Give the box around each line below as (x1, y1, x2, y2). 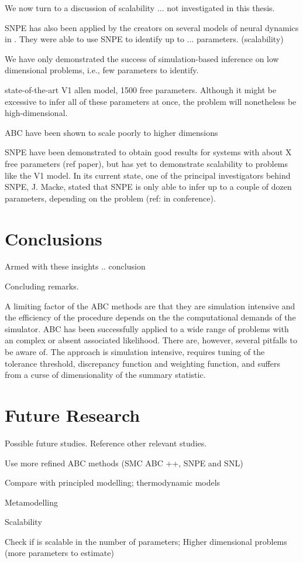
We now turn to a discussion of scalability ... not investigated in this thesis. (5, 2, 275, 13)
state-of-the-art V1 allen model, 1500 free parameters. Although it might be (5, 83, 277, 95)
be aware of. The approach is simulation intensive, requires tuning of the (5, 346, 265, 357)
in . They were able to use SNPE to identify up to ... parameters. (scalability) (5, 33, 284, 45)
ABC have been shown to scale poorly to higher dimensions (5, 126, 218, 138)
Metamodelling (5, 496, 58, 508)
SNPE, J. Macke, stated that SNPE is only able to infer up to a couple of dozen (5, 180, 292, 193)
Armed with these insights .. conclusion (5, 260, 146, 272)
